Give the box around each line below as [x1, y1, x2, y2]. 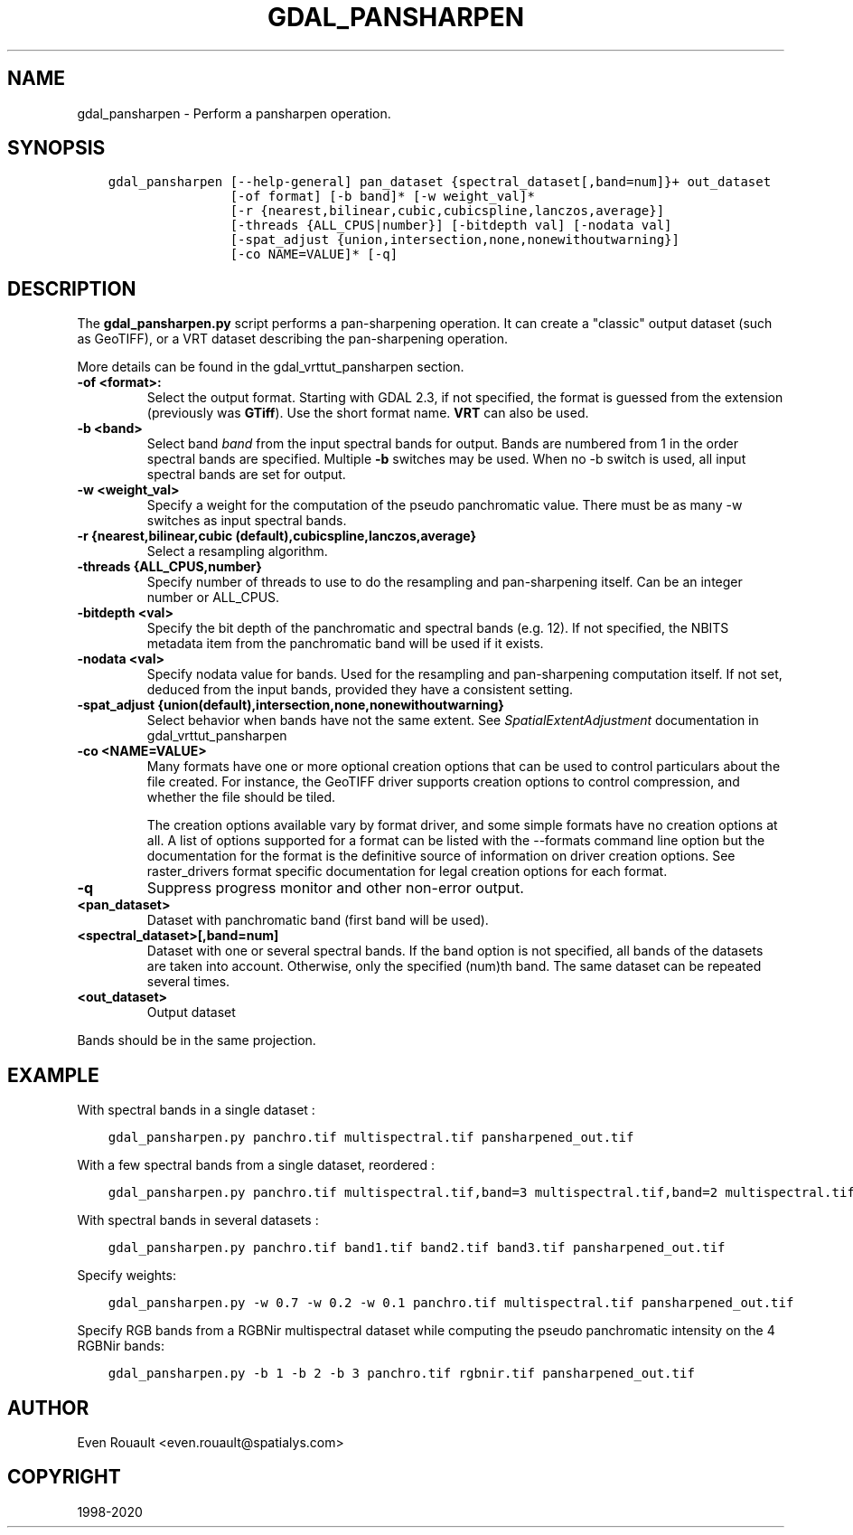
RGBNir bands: [77, 1338, 164, 1354]
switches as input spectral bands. [146, 513, 347, 529]
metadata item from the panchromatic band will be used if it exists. [146, 636, 544, 652]
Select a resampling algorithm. [146, 543, 328, 560]
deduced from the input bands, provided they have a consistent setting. [146, 682, 574, 698]
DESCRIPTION [7, 277, 136, 300]
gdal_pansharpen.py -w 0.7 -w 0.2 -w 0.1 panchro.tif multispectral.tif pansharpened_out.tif [108, 1295, 794, 1311]
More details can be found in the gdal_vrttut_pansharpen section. [77, 359, 464, 375]
